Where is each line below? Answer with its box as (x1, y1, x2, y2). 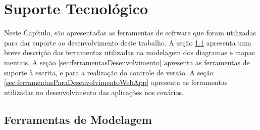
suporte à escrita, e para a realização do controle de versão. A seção (4, 67, 214, 77)
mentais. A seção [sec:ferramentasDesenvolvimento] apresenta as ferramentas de (4, 57, 250, 67)
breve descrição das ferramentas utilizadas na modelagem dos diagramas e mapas (4, 47, 255, 58)
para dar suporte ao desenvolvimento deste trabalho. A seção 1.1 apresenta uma (4, 37, 251, 48)
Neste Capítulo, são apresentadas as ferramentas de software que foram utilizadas (4, 27, 256, 38)
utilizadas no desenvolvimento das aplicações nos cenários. (4, 86, 184, 97)
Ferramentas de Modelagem (4, 111, 152, 127)
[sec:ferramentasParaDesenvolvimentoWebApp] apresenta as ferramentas (4, 77, 228, 88)
